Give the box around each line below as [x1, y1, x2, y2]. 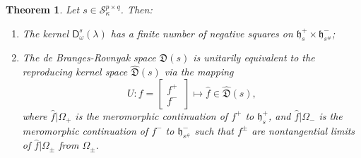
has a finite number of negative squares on [110, 25, 293, 40]
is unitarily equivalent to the [193, 50, 315, 65]
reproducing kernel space [22, 64, 128, 79]
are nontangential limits [251, 123, 355, 138]
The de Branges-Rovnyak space [22, 50, 156, 65]
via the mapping [164, 64, 234, 79]
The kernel [22, 25, 69, 40]
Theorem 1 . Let [6, 2, 80, 16]
